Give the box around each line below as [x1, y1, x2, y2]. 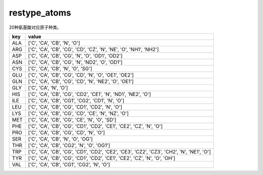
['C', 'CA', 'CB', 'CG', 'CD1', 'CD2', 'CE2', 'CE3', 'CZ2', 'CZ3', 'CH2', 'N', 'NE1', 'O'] [28, 148, 211, 155]
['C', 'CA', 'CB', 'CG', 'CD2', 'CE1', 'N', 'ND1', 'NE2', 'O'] [28, 91, 151, 97]
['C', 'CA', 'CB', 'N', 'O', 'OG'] [28, 136, 93, 142]
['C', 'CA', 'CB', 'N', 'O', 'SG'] [28, 65, 93, 72]
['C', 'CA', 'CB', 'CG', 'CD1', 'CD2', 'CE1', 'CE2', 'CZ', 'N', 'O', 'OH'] [28, 155, 175, 161]
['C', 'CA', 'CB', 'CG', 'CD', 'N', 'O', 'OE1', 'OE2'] [28, 71, 134, 78]
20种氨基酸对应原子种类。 [9, 24, 62, 30]
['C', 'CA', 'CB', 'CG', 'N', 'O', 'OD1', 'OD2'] [28, 52, 123, 59]
